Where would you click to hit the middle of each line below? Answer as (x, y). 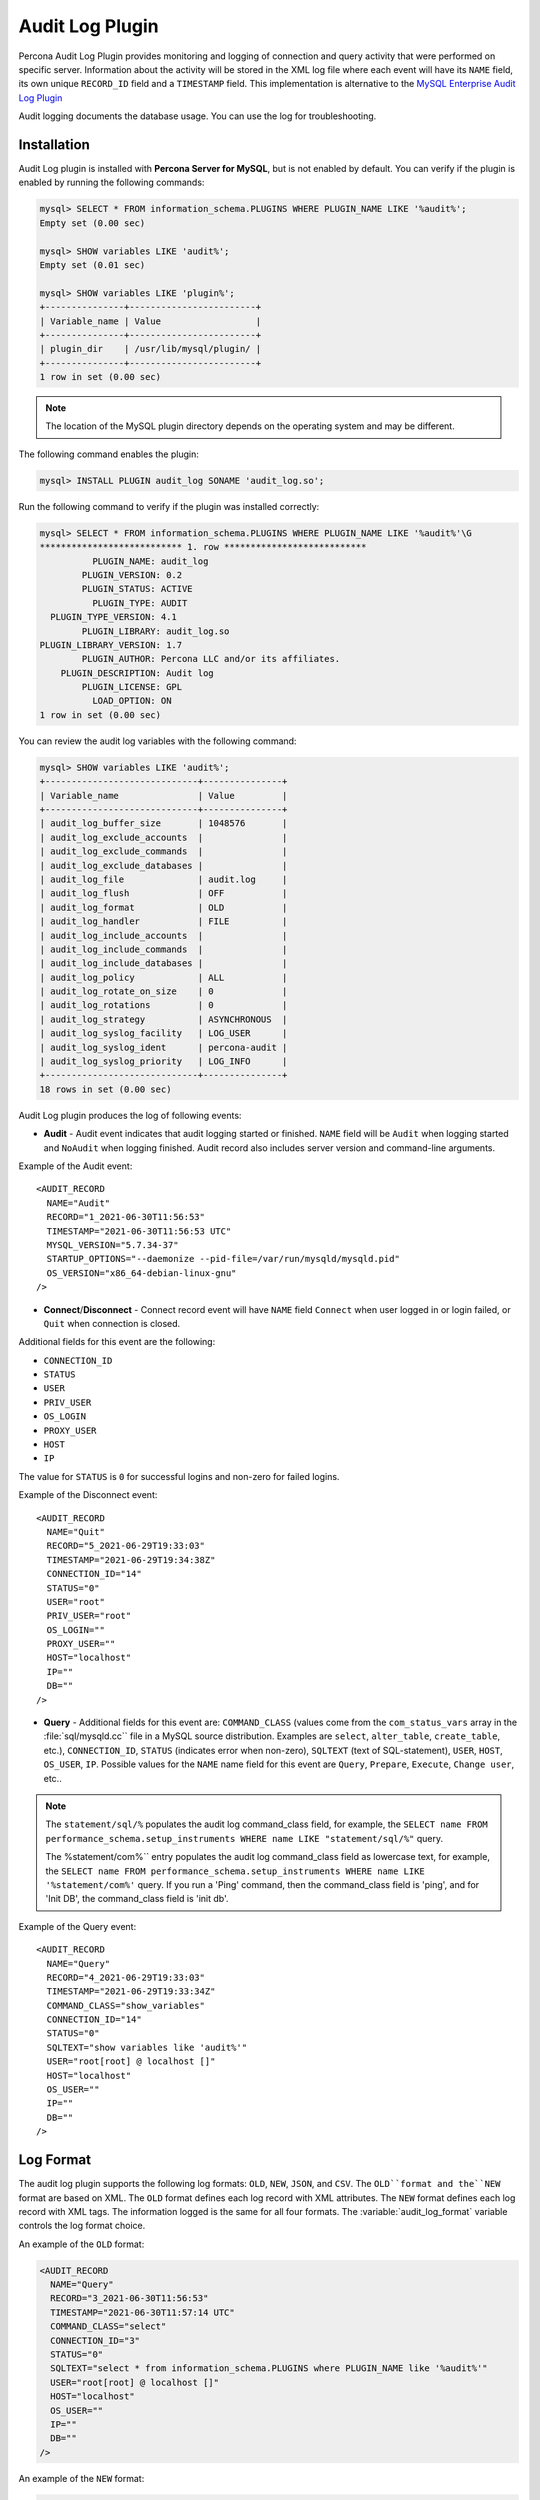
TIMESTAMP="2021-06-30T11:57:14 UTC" (142, 2312)
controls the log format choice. (82, 2226)
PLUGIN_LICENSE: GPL (132, 687)
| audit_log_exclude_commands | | (163, 851)
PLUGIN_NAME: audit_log (150, 561)
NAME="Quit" (75, 1531)
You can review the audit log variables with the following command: (157, 741)
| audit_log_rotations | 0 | (163, 1005)
